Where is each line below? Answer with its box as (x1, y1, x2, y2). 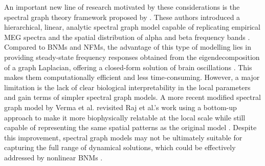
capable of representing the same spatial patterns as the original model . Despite (4, 122, 257, 133)
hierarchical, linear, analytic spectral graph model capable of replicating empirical (4, 22, 260, 32)
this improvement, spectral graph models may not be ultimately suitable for (4, 132, 242, 142)
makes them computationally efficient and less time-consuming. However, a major (4, 72, 260, 82)
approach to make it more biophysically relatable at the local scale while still (4, 112, 246, 122)
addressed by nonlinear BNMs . (4, 152, 103, 162)
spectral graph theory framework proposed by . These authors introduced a (4, 11, 240, 22)
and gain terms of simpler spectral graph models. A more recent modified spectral (4, 92, 261, 102)
